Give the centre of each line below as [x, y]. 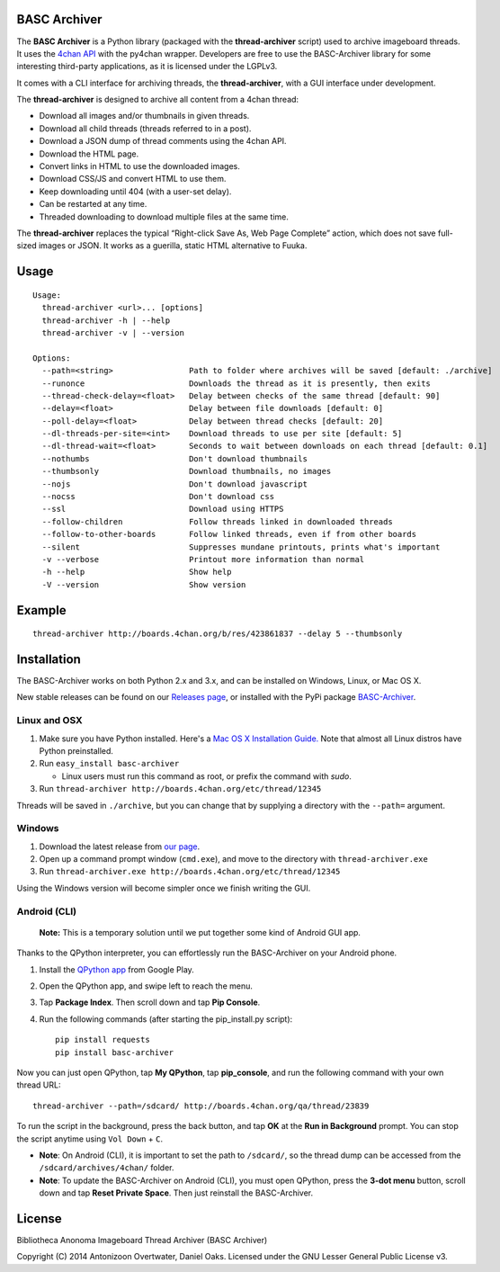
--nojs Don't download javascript [174, 484]
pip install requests [103, 1040]
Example [41, 610]
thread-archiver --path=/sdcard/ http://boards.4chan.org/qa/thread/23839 [201, 1106]
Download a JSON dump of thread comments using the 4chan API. [163, 141]
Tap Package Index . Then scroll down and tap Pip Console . [150, 1002]
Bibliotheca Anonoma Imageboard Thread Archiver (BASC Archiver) [142, 1240]
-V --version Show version [144, 584]
